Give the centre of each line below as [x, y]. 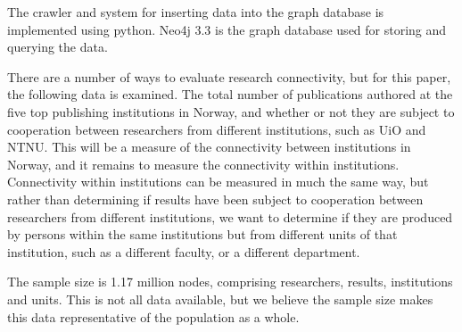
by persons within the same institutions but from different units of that [202, 234]
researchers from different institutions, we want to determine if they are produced [230, 216]
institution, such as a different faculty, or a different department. [184, 251]
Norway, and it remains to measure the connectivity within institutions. [203, 164]
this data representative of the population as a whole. [153, 316]
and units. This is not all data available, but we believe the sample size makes [220, 299]
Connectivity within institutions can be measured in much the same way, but [218, 182]
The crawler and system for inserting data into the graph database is [196, 12]
